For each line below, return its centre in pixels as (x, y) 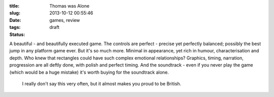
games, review (65, 20)
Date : (15, 20)
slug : (15, 13)
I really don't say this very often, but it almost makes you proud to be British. (102, 83)
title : (14, 6)
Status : (17, 34)
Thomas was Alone (70, 6)
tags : (15, 27)
